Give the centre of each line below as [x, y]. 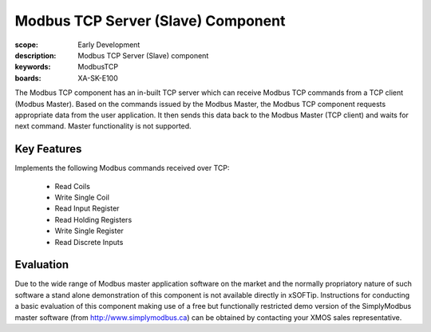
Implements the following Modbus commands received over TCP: [122, 168]
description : [36, 55]
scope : [27, 45]
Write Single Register [89, 231]
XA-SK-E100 [98, 78]
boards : [28, 78]
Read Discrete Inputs [89, 242]
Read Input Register [87, 208]
